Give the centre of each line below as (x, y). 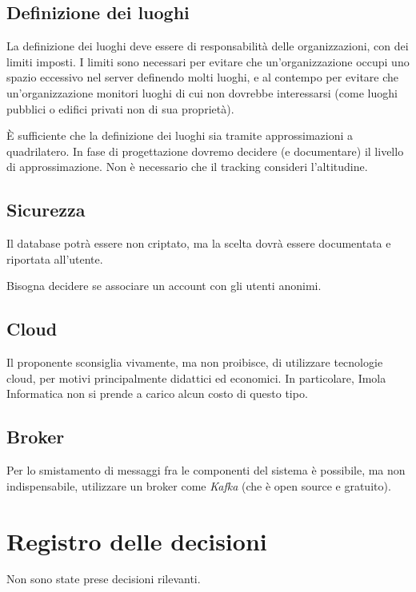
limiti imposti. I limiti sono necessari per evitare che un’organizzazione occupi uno (208, 61)
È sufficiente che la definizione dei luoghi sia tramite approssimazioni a (180, 135)
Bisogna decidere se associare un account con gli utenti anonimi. (164, 286)
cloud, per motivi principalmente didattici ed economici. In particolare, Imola (196, 377)
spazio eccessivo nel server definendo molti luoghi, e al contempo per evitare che (203, 77)
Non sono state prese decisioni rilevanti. (104, 579)
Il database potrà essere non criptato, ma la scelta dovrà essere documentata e (199, 243)
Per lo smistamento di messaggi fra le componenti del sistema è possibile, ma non (206, 470)
